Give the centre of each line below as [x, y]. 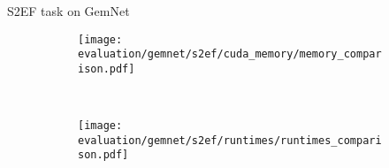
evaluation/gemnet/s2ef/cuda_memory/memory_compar [230, 54]
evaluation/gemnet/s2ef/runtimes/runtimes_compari [230, 140]
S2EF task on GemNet [69, 11]
